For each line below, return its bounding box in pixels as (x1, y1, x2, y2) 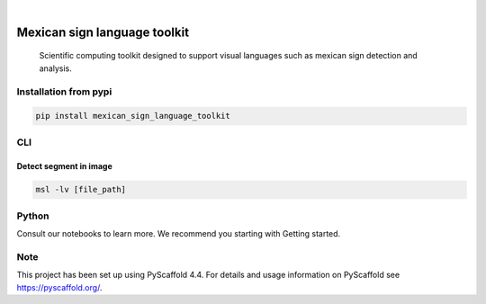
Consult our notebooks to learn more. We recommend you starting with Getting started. (16, 228, 341, 239)
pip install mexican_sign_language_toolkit (35, 111, 231, 121)
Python (16, 210, 49, 222)
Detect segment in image (16, 160, 112, 171)
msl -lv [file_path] (35, 184, 126, 195)
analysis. (39, 63, 72, 74)
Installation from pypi (16, 85, 112, 98)
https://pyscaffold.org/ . (16, 282, 103, 292)
